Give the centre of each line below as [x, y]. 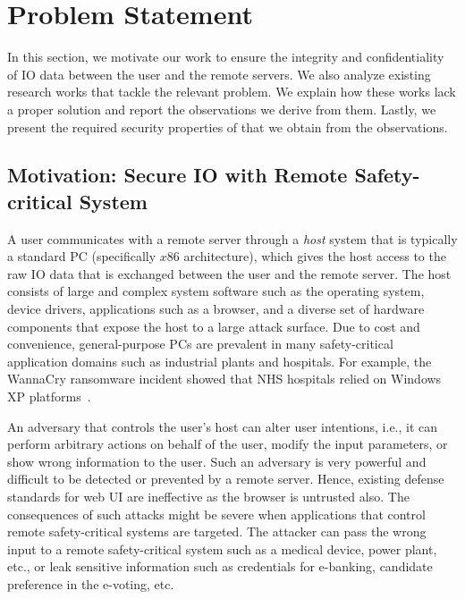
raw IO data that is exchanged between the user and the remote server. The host [229, 273]
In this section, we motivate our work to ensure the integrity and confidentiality [226, 57]
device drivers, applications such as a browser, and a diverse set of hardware [216, 309]
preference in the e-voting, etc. [91, 583]
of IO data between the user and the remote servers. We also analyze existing [219, 74]
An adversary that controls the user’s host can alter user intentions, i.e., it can [223, 426]
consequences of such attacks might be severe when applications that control [216, 514]
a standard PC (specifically [82, 256]
